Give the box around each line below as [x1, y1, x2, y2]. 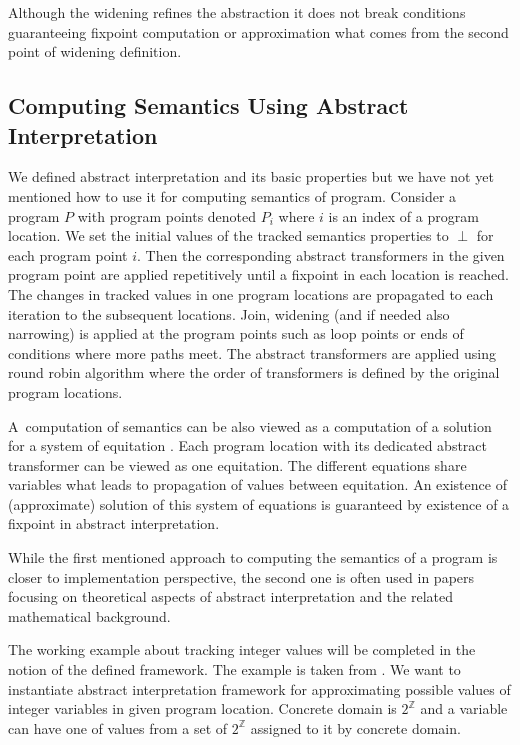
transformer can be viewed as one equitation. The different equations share [8, 454, 467, 475]
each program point [8, 244, 128, 265]
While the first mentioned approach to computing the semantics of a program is [8, 547, 498, 568]
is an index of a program [328, 205, 479, 226]
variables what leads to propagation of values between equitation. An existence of [8, 474, 507, 495]
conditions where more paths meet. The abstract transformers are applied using [8, 342, 496, 363]
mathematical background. [8, 605, 171, 626]
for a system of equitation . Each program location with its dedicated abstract [8, 435, 487, 456]
